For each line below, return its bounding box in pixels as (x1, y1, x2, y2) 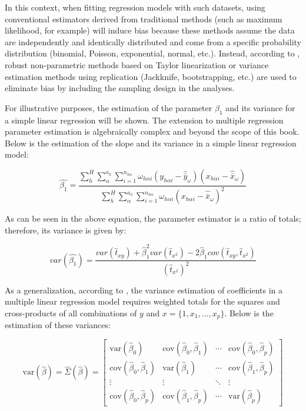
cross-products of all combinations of (5, 306, 137, 319)
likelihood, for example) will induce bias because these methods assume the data (5, 24, 295, 36)
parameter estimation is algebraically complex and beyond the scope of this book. (5, 125, 300, 138)
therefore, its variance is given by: (5, 223, 127, 236)
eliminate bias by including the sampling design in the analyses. (5, 82, 235, 94)
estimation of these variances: (5, 319, 111, 331)
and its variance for (225, 101, 295, 113)
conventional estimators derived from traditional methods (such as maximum (5, 12, 282, 25)
